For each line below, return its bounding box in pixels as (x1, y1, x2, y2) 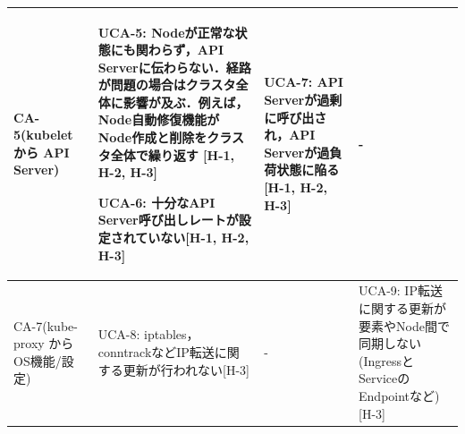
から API (13, 142, 70, 161)
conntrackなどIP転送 (97, 343, 215, 362)
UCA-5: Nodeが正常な (97, 22, 235, 41)
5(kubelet (13, 125, 73, 144)
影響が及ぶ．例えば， (123, 92, 249, 111)
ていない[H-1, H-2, (135, 228, 249, 247)
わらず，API (148, 40, 224, 59)
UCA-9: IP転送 (359, 281, 443, 300)
